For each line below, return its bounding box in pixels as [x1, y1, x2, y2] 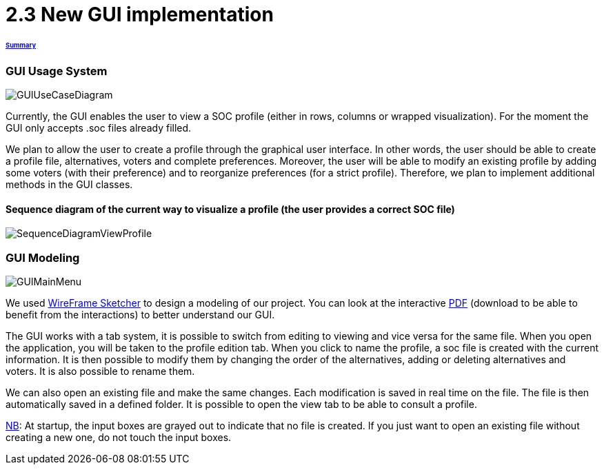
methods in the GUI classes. [6, 178, 133, 191]
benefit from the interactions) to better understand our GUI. [6, 309, 275, 321]
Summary [6, 41, 37, 49]
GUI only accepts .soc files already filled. [6, 122, 192, 134]
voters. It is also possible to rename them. [6, 365, 195, 378]
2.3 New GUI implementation [6, 3, 274, 26]
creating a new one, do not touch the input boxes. [6, 431, 232, 444]
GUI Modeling [6, 250, 80, 265]
